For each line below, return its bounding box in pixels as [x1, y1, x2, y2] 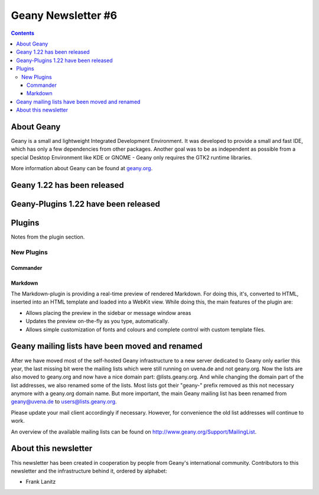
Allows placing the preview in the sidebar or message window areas [25, 309, 191, 316]
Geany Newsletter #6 [11, 9, 118, 22]
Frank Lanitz [25, 478, 56, 486]
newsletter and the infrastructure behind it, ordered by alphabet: [11, 467, 168, 474]
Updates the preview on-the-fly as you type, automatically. [25, 318, 170, 325]
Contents [11, 30, 35, 37]
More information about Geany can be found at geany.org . [11, 165, 153, 172]
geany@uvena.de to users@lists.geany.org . [11, 398, 118, 405]
